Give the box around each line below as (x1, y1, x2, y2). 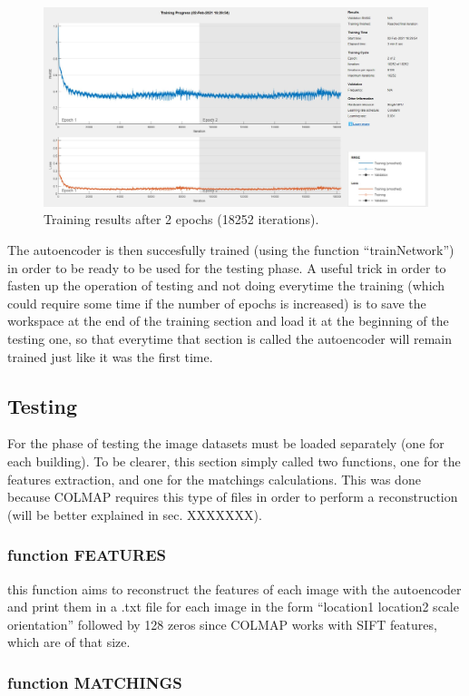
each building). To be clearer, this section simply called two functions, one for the (7, 452, 461, 470)
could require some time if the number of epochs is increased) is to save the (7, 293, 426, 312)
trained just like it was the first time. (7, 347, 213, 366)
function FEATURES (7, 544, 167, 566)
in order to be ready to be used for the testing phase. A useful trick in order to (7, 258, 446, 277)
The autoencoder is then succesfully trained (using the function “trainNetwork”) (7, 240, 454, 260)
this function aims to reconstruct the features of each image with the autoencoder (7, 579, 462, 598)
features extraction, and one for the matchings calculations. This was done (7, 469, 421, 488)
